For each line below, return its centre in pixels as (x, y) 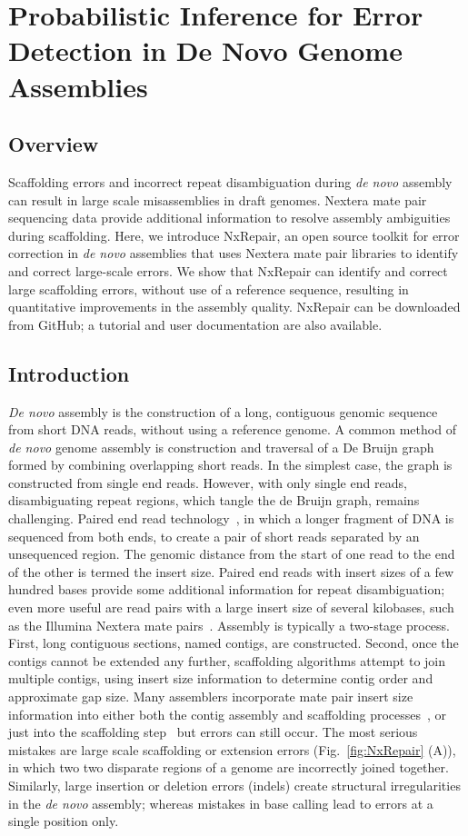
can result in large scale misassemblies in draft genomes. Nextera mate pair (218, 199)
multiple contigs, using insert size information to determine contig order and (221, 678)
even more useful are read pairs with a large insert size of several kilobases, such (231, 607)
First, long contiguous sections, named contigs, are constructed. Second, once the (234, 643)
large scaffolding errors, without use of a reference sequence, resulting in (209, 289)
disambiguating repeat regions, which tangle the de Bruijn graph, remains (214, 500)
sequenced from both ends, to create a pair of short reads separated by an (214, 536)
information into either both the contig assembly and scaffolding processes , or (228, 714)
